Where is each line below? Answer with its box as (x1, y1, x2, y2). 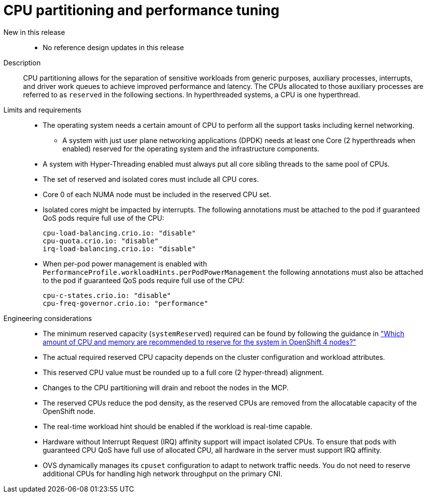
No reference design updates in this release (43, 43, 184, 52)
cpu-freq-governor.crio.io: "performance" (43, 299, 209, 307)
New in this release (3, 28, 65, 36)
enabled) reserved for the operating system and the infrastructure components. (62, 144, 320, 153)
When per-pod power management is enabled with (43, 259, 207, 268)
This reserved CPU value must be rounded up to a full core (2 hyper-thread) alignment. (43, 368, 324, 377)
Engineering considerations (3, 314, 92, 322)
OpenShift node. (43, 407, 96, 415)
